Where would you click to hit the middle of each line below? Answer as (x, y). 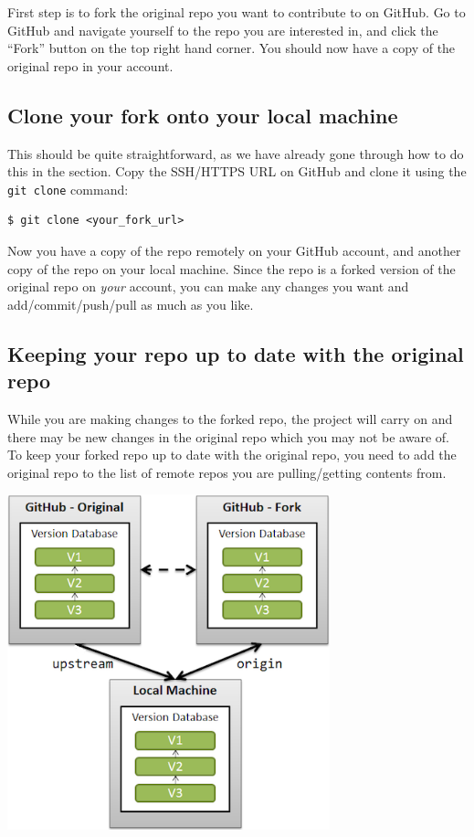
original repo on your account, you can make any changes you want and (208, 286)
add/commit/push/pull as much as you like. (131, 304)
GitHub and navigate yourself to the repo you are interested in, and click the (223, 30)
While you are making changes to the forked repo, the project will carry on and (230, 418)
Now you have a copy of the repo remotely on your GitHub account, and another (234, 251)
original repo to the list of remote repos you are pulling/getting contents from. (227, 472)
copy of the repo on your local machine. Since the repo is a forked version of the (232, 268)
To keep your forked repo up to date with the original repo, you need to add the (232, 455)
